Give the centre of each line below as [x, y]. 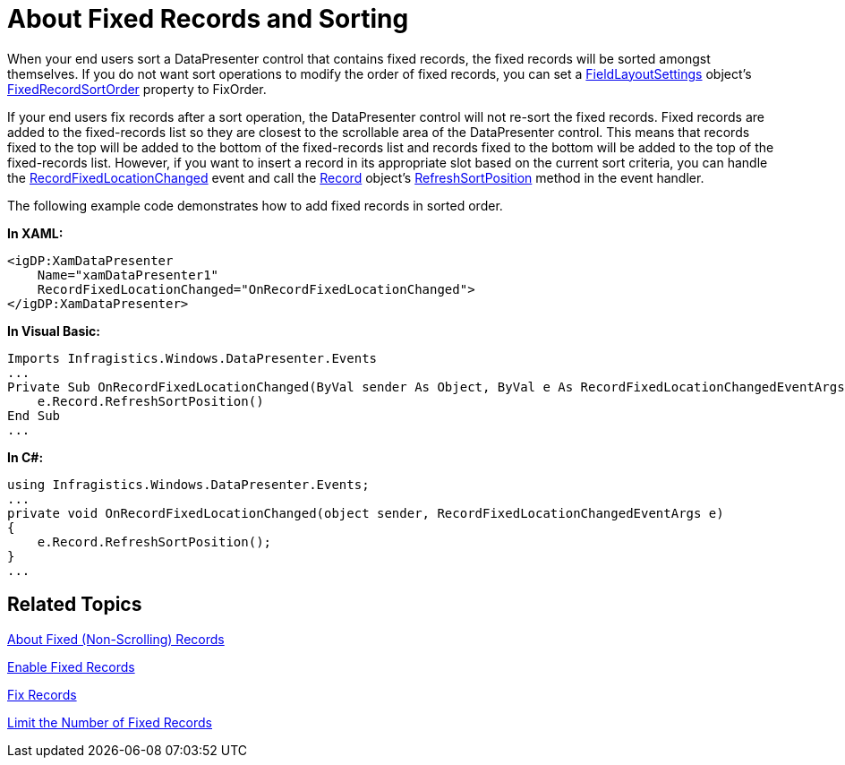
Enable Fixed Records [71, 666]
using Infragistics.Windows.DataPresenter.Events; [188, 484]
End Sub [34, 415]
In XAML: [35, 233]
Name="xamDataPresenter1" [128, 275]
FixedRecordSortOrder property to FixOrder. [137, 89]
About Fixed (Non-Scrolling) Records [116, 639]
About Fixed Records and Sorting [208, 19]
